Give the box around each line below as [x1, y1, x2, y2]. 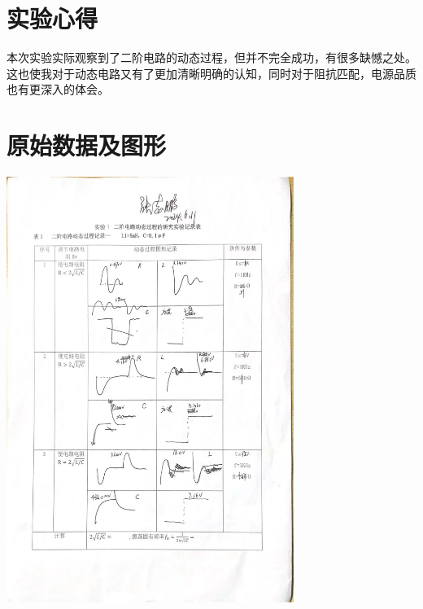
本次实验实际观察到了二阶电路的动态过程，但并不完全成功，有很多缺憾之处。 [7, 49, 416, 66]
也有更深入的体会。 [7, 81, 109, 98]
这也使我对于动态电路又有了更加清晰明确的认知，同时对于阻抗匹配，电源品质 [7, 64, 416, 81]
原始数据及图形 [7, 129, 167, 162]
